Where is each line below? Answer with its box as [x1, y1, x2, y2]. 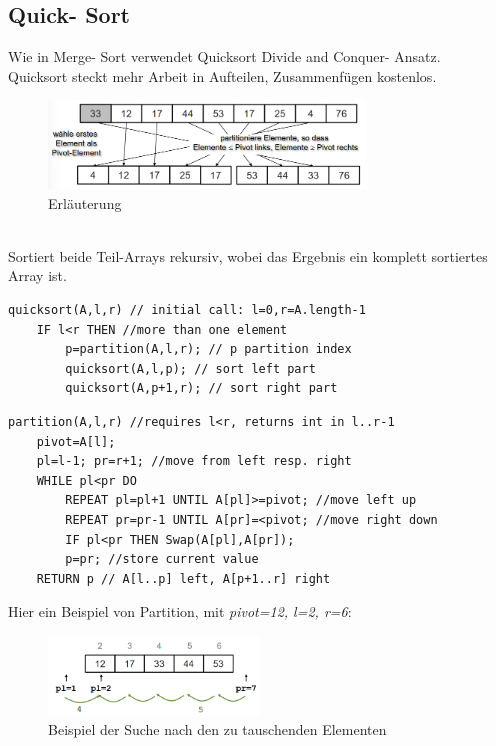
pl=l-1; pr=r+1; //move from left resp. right [36, 454, 352, 469]
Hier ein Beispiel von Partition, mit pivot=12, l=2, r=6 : [8, 601, 352, 622]
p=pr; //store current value [65, 552, 259, 567]
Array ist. [8, 265, 67, 286]
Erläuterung [48, 192, 122, 213]
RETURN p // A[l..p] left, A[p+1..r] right [36, 571, 331, 586]
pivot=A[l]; [36, 434, 116, 449]
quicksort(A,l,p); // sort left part [65, 361, 316, 376]
